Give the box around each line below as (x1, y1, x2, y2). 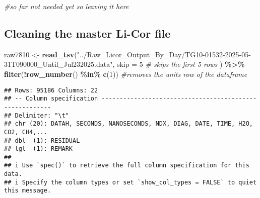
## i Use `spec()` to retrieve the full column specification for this (4, 162, 249, 169)
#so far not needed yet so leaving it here (4, 1, 129, 11)
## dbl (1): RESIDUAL (4, 137, 80, 144)
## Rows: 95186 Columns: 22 (4, 86, 98, 94)
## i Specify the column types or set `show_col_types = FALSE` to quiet (4, 178, 257, 186)
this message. (4, 187, 51, 194)
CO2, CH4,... (4, 128, 47, 136)
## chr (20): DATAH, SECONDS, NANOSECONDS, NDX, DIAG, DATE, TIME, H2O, (4, 120, 253, 128)
